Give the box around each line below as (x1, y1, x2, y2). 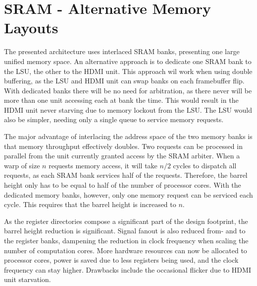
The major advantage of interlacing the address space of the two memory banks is (4, 131, 253, 142)
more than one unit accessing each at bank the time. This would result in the (4, 95, 239, 105)
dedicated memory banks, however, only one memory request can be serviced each (4, 189, 253, 200)
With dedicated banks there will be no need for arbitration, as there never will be (4, 85, 252, 95)
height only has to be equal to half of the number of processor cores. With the (4, 180, 241, 190)
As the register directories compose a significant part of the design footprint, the (4, 215, 248, 226)
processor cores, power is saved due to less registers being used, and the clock (4, 255, 239, 265)
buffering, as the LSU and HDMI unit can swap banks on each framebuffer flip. (4, 75, 245, 86)
